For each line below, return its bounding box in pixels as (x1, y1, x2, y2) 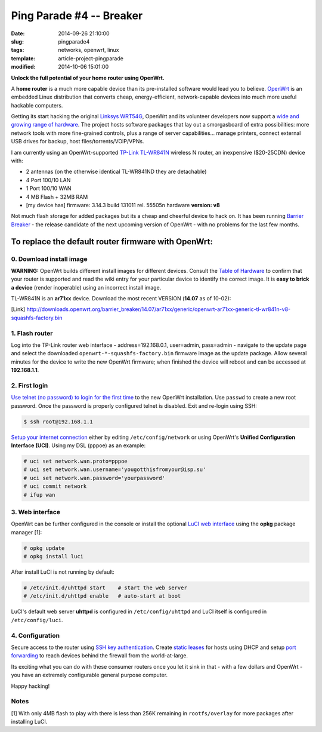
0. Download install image (11, 254, 88, 263)
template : (11, 54, 36, 62)
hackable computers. (11, 102, 63, 109)
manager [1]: (11, 528, 42, 536)
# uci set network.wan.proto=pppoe (23, 458, 128, 465)
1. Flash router (11, 329, 53, 337)
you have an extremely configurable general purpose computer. (11, 672, 168, 679)
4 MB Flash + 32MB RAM (26, 193, 88, 200)
